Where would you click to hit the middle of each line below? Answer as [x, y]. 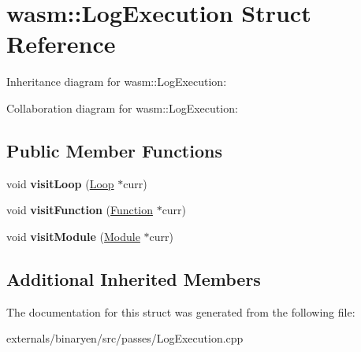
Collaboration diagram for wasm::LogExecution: [122, 107]
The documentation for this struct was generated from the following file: [181, 311]
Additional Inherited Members [134, 278]
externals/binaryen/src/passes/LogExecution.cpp [125, 338]
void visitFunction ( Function [80, 210]
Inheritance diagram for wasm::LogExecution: [117, 82]
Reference [61, 44]
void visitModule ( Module [73, 236]
